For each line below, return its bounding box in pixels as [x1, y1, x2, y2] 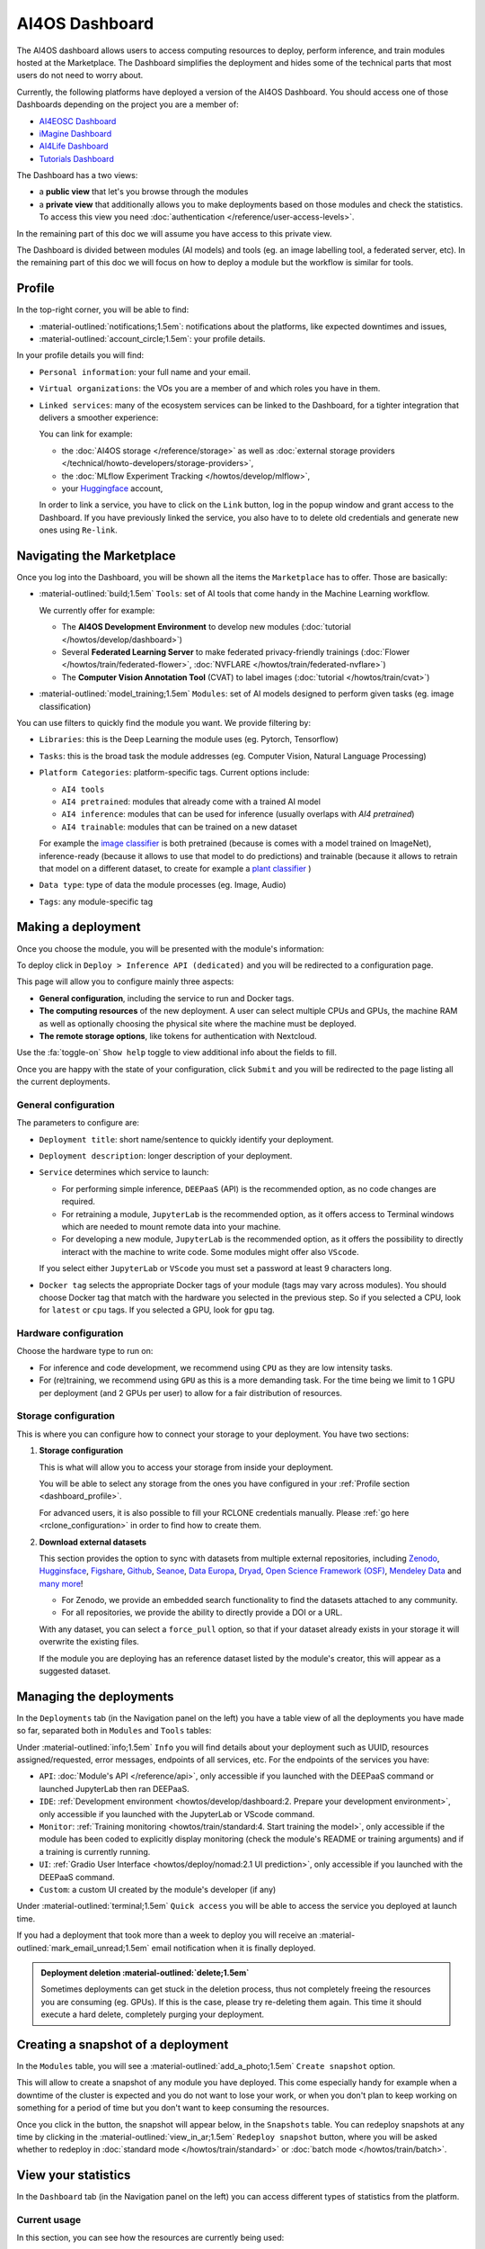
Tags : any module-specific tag [39, 896, 154, 907]
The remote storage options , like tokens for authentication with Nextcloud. [39, 1030, 318, 1041]
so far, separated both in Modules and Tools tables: [16, 1725, 212, 1736]
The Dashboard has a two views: [16, 170, 138, 181]
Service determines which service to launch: [39, 1167, 209, 1178]
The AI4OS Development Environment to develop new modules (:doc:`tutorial [61, 622, 352, 632]
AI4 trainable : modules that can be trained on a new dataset [61, 821, 298, 832]
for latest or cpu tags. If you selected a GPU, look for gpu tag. [39, 1304, 276, 1315]
